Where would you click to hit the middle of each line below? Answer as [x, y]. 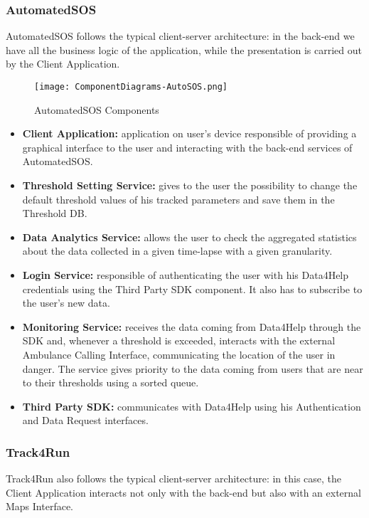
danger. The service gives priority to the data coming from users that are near [193, 368]
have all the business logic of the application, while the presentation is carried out [184, 49]
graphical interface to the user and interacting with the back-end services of [187, 147]
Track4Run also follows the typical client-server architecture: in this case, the [174, 479]
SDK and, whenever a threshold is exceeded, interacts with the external [179, 340]
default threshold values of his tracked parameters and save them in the [178, 199]
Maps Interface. [40, 506]
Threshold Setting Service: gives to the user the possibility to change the [190, 185]
